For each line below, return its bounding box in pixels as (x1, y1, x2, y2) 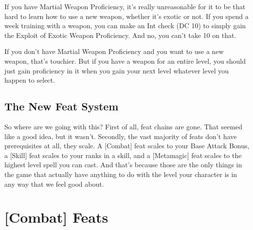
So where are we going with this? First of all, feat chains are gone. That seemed (4, 121, 243, 131)
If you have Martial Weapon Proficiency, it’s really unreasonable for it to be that (4, 1, 246, 11)
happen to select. (4, 75, 55, 85)
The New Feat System (4, 99, 119, 114)
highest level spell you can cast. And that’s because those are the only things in (4, 159, 242, 170)
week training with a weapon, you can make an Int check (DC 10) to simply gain (4, 20, 246, 31)
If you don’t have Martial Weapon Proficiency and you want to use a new (4, 46, 224, 56)
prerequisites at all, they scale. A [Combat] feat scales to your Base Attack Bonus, (4, 141, 250, 151)
